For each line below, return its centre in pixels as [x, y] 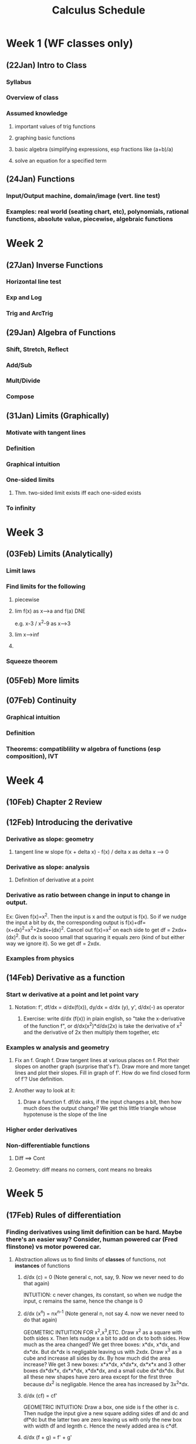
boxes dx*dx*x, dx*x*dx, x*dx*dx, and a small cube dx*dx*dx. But [104, 1371]
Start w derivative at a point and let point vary [72, 994]
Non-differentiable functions [48, 1145]
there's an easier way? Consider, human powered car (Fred [92, 1239]
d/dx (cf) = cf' [40, 1395]
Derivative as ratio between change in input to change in [88, 895]
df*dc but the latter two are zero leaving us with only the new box [102, 1419]
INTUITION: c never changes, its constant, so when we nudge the [103, 1295]
